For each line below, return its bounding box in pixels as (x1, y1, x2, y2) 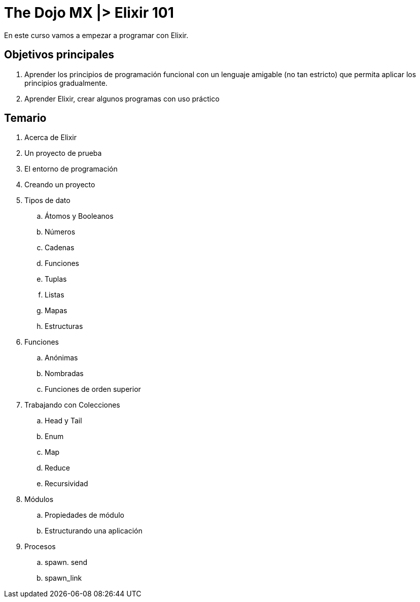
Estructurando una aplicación (45, 526, 143, 536)
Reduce (45, 463, 70, 473)
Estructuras (45, 322, 83, 331)
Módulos (24, 495, 54, 504)
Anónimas (45, 353, 78, 362)
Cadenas (45, 243, 75, 252)
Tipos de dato (24, 196, 71, 205)
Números (45, 227, 76, 237)
